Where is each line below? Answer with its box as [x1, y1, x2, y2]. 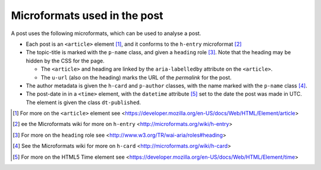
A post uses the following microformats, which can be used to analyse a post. [11, 30, 202, 37]
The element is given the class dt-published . [26, 99, 141, 106]
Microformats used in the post [11, 9, 163, 22]
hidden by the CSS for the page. [26, 57, 105, 64]
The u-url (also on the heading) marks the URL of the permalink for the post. [40, 74, 232, 81]
